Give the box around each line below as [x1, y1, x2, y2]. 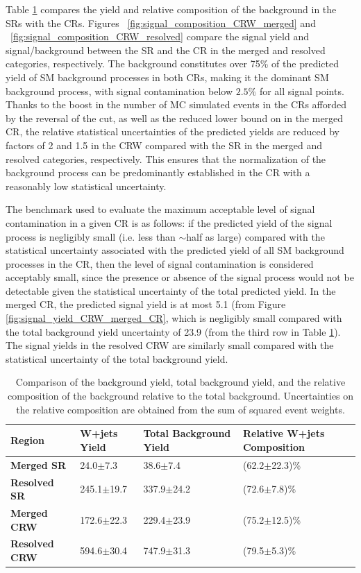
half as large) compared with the [186, 229, 325, 243]
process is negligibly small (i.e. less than [6, 229, 176, 243]
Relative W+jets [242, 426, 325, 441]
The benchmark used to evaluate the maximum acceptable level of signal [6, 202, 315, 216]
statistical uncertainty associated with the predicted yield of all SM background [6, 243, 344, 257]
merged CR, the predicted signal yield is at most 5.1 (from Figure [6, 297, 286, 311]
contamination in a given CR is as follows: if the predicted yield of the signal [6, 215, 333, 230]
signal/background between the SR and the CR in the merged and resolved [6, 42, 326, 57]
